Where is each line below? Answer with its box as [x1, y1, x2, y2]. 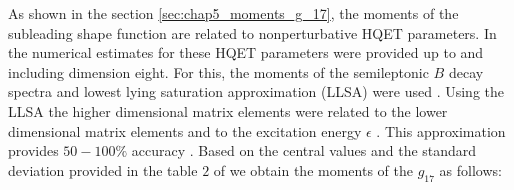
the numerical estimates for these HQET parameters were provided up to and [8, 42, 484, 63]
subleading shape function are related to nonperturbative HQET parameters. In [8, 22, 497, 43]
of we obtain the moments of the [213, 159, 413, 180]
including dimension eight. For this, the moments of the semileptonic [8, 61, 429, 82]
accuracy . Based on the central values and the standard [131, 140, 477, 161]
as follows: [439, 159, 502, 180]
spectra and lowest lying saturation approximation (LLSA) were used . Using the [8, 81, 504, 102]
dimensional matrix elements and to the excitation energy [8, 120, 362, 141]
